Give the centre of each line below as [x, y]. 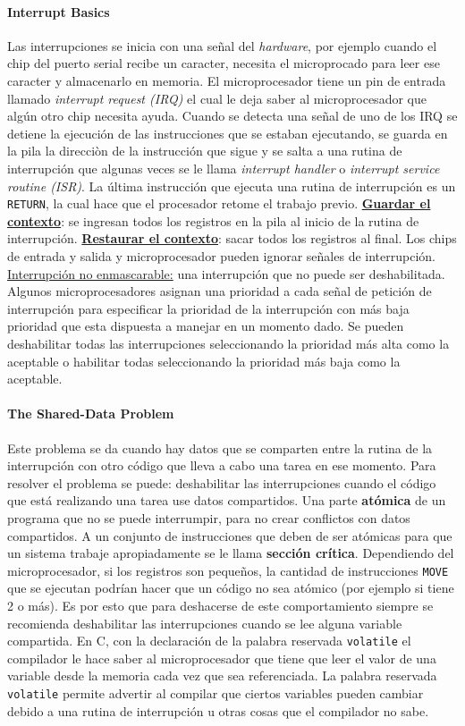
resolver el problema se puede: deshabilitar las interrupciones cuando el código [222, 482]
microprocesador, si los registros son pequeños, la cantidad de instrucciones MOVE [228, 570]
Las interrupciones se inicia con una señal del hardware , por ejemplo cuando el [222, 45]
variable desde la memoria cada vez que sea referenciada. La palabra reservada [222, 675]
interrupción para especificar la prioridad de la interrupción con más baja [208, 308]
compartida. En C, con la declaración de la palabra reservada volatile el [209, 641]
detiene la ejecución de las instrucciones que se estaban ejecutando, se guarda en [228, 133]
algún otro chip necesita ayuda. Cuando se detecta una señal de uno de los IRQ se [232, 116]
